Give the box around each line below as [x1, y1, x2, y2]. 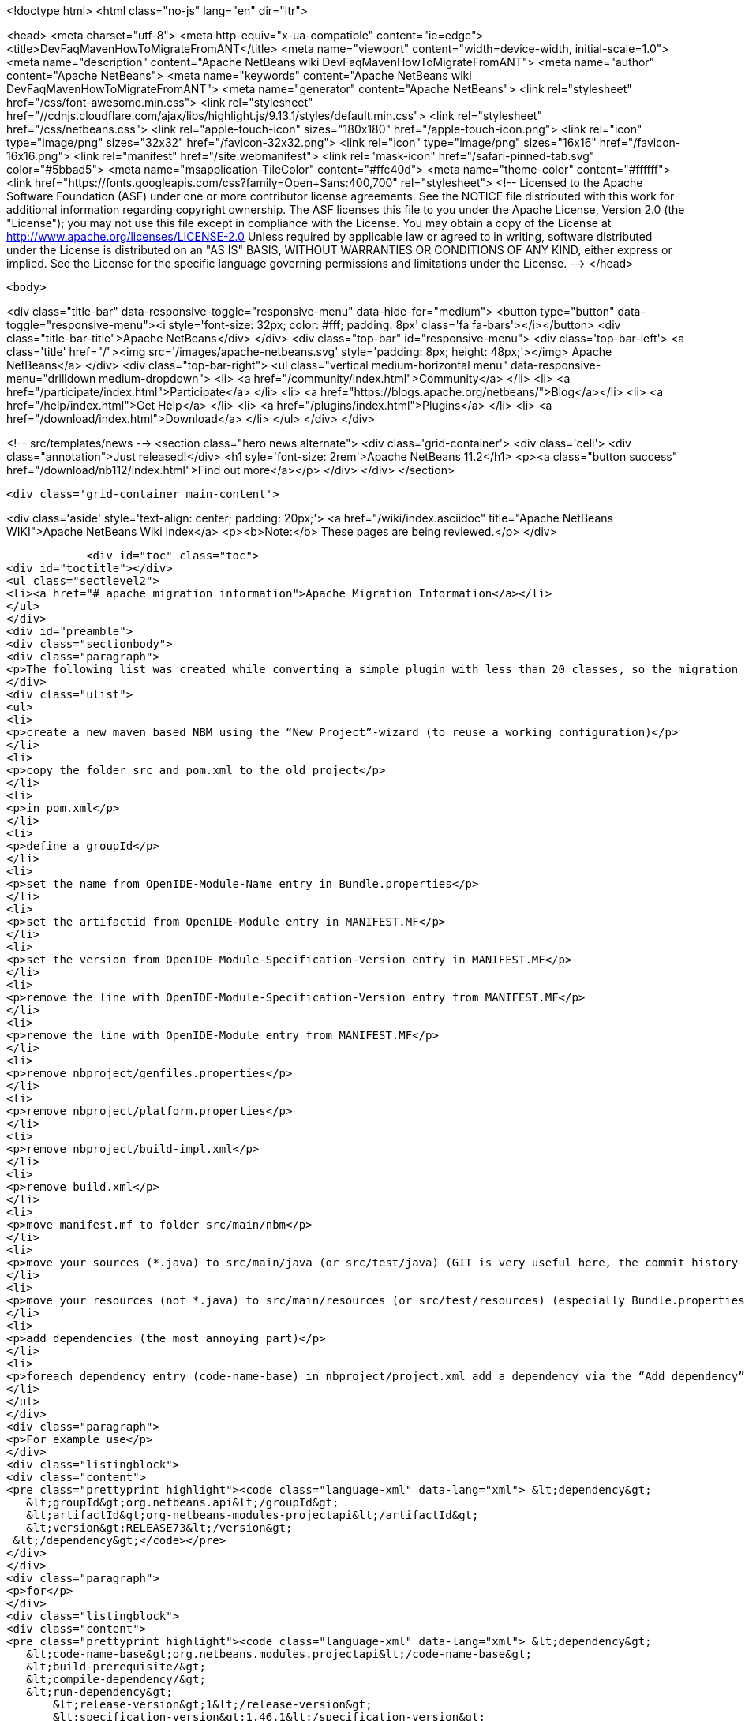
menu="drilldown [6, 372, 96, 385]
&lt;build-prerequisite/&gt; [26, 1660, 206, 1673]
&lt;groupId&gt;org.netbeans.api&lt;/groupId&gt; [26, 1496, 339, 1509]
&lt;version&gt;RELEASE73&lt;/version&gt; [26, 1521, 293, 1534]
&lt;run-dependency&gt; [26, 1685, 173, 1698]
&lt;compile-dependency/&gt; [26, 1673, 206, 1685]
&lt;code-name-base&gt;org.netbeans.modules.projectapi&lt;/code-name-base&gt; [26, 1648, 532, 1660]
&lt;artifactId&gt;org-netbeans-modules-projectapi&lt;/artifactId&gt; [26, 1509, 479, 1521]
